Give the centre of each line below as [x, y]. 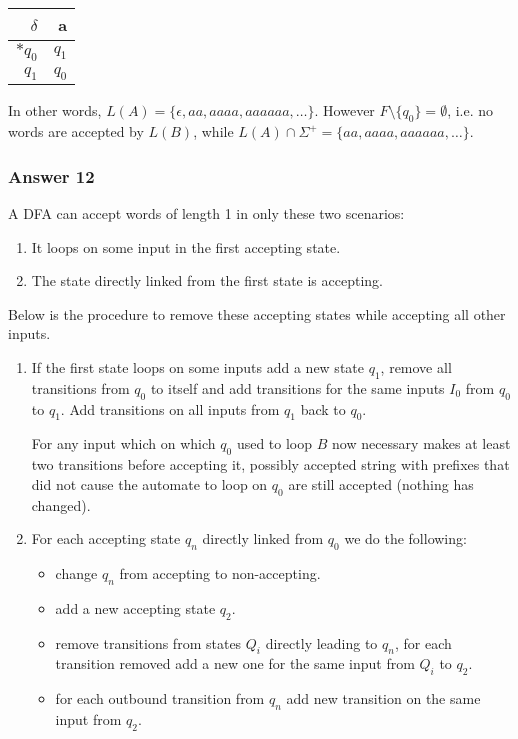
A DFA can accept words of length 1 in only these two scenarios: [206, 212]
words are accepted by [76, 131]
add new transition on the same [383, 698]
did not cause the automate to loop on [149, 483]
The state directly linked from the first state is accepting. [207, 280]
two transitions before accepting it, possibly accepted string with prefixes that [270, 464]
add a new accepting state [135, 607]
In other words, [55, 110]
